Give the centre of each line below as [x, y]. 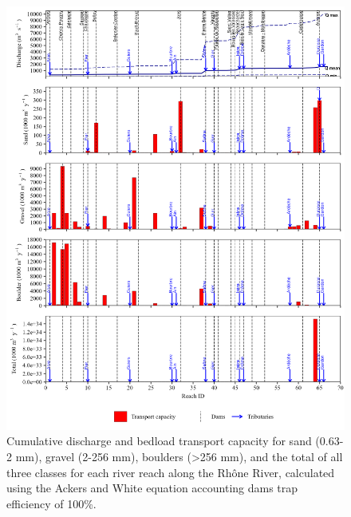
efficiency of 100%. [51, 503]
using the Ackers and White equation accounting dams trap [152, 488]
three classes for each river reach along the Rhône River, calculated [171, 472]
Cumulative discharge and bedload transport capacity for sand [159, 441]
